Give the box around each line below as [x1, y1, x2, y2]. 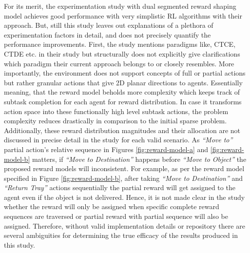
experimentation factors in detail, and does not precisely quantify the [4, 29, 211, 39]
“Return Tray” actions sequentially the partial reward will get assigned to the [4, 182, 235, 193]
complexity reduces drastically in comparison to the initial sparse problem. [4, 116, 227, 126]
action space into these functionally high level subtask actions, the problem [4, 106, 229, 116]
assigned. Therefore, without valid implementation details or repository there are [4, 220, 245, 231]
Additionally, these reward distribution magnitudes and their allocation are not [4, 125, 241, 135]
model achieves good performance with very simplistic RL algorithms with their [4, 10, 242, 20]
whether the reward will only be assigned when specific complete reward [4, 201, 219, 212]
